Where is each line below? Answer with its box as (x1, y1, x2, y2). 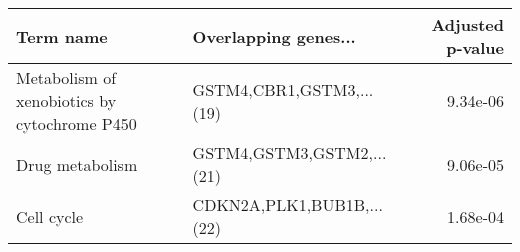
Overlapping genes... (192, 24, 356, 48)
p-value (446, 36, 504, 59)
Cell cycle (16, 204, 84, 228)
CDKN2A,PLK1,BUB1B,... (192, 193, 383, 216)
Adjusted (431, 13, 504, 36)
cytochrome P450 (16, 112, 137, 135)
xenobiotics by (16, 89, 117, 112)
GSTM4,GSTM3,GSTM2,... (192, 141, 387, 164)
